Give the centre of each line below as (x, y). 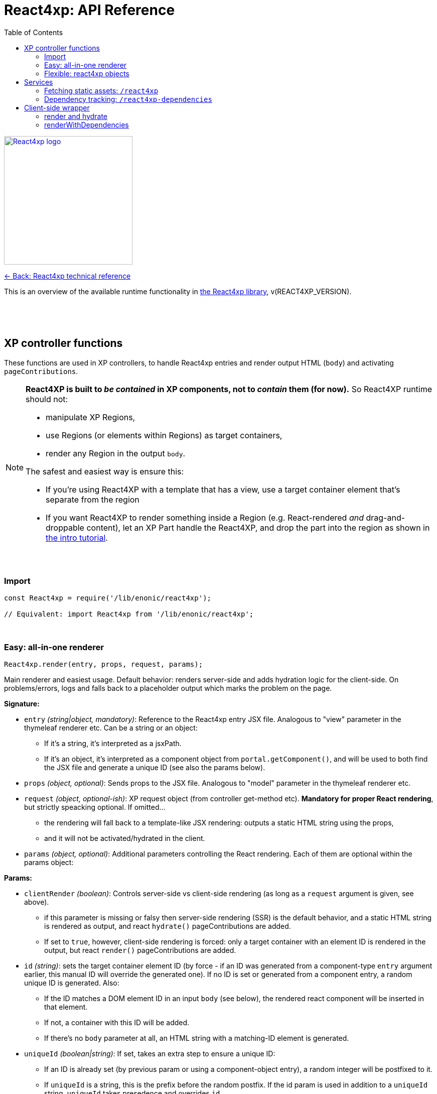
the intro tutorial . (77, 537)
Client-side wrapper (57, 107)
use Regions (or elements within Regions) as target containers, (164, 435)
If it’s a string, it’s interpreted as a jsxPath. (113, 744)
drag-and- (386, 517)
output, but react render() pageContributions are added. (140, 950)
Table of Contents (34, 32)
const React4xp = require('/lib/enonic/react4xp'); (108, 598)
